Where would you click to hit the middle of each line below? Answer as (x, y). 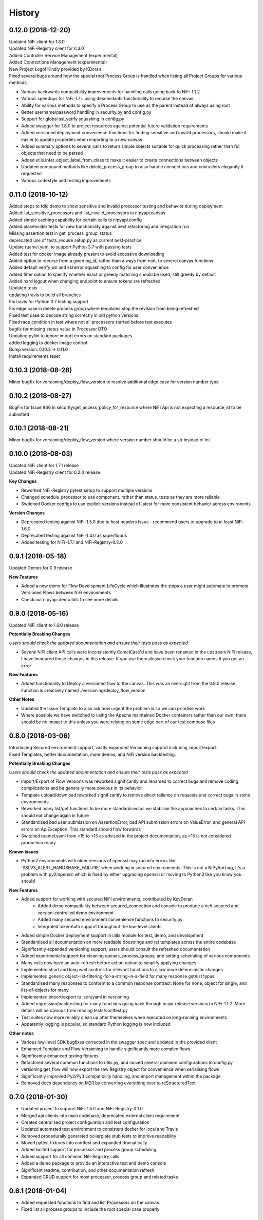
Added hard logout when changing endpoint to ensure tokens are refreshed (85, 281)
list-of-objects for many (45, 990)
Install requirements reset (35, 356)
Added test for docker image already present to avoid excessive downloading (87, 254)
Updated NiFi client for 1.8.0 (37, 42)
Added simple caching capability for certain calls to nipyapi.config (75, 220)
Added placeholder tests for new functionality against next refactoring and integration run (99, 226)
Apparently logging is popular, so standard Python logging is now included (96, 1024)
